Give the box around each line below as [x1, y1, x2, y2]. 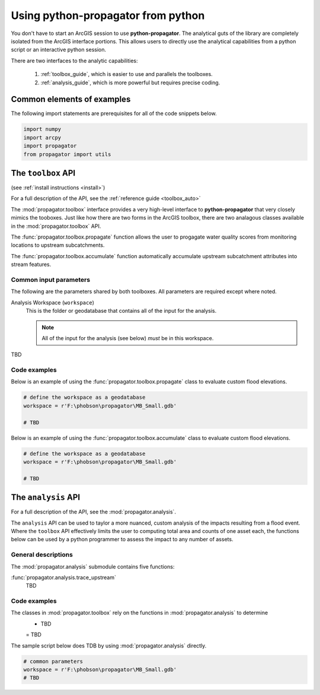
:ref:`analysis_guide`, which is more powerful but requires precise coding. [40, 79, 220, 86]
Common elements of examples [11, 94, 131, 104]
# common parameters [23, 658, 83, 665]
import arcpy [23, 134, 62, 141]
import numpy [23, 126, 62, 133]
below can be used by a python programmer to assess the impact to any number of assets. [11, 536, 233, 543]
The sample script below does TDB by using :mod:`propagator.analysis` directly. [11, 642, 207, 649]
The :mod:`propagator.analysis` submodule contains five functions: [11, 563, 175, 570]
